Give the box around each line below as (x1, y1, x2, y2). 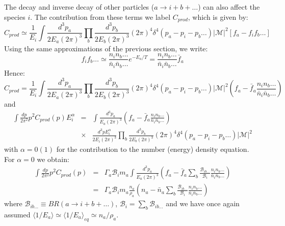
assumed (4, 209, 31, 219)
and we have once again (166, 198, 240, 209)
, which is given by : (188, 11, 248, 22)
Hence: (4, 67, 25, 78)
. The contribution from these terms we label (30, 11, 171, 22)
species (4, 11, 25, 22)
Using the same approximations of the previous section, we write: (4, 43, 208, 53)
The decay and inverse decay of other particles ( (4, 2, 154, 12)
